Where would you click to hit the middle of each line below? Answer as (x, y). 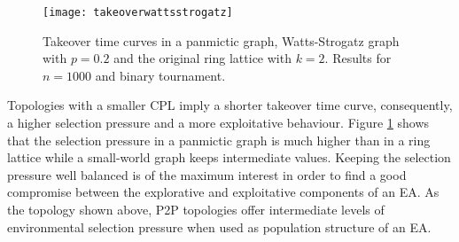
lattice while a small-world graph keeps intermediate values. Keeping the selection (229, 157)
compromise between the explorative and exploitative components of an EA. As (223, 192)
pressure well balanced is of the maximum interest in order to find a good (207, 174)
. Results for (358, 58)
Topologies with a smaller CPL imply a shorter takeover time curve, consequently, (230, 105)
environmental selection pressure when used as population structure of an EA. (219, 226)
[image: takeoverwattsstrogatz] (138, 12)
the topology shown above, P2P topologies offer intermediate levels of (196, 209)
